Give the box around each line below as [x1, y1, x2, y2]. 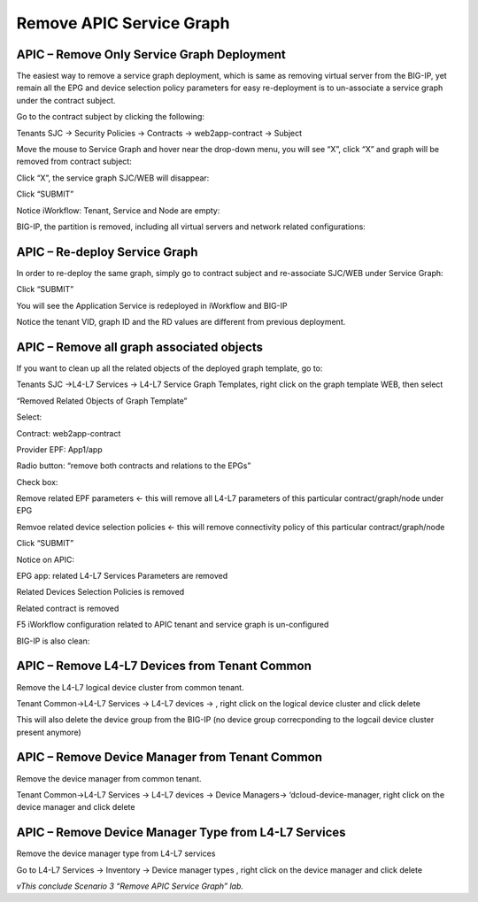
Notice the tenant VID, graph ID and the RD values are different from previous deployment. [16, 317, 346, 328]
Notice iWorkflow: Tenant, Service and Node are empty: [16, 204, 220, 216]
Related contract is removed [16, 603, 119, 613]
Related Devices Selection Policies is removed [16, 587, 185, 597]
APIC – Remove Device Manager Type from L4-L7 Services [16, 825, 346, 840]
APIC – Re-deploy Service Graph [16, 244, 198, 259]
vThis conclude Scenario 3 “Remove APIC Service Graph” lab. [16, 881, 243, 891]
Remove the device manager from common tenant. [16, 773, 202, 783]
